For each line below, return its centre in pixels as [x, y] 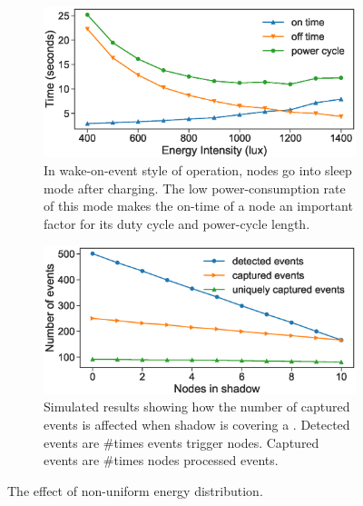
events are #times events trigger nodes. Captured [181, 442]
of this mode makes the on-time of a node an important [198, 206]
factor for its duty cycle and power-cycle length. [177, 223]
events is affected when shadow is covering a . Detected [197, 425]
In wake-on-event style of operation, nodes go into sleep [198, 170]
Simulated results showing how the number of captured [197, 407]
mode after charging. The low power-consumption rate [195, 188]
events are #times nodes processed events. [161, 460]
